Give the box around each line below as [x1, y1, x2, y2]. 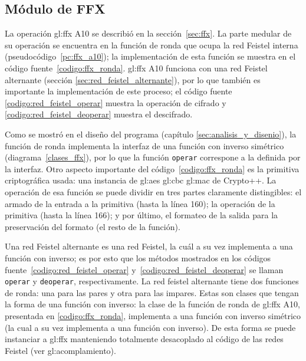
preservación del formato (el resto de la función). [5, 220, 180, 232]
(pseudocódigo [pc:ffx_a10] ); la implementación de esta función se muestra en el [5, 50, 296, 63]
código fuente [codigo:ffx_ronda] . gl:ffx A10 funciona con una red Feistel [5, 61, 268, 74]
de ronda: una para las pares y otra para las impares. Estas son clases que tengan [5, 286, 299, 298]
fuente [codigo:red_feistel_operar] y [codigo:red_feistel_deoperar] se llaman [5, 263, 284, 275]
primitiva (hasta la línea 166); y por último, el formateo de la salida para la [5, 209, 278, 221]
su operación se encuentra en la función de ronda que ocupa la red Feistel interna [5, 38, 298, 51]
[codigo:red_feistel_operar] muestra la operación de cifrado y [5, 96, 226, 109]
